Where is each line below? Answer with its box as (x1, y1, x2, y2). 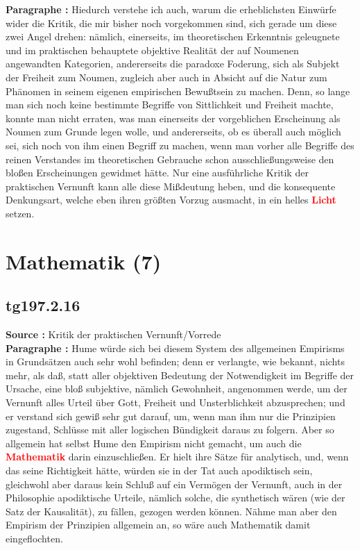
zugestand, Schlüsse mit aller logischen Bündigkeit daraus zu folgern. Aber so (6, 422, 334, 437)
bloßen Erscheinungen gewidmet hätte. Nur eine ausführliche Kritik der (6, 165, 309, 180)
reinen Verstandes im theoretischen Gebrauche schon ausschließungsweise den (6, 151, 334, 166)
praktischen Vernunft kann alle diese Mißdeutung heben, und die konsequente (6, 178, 336, 193)
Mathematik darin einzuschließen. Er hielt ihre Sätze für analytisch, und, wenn (6, 449, 349, 464)
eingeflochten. (6, 531, 63, 545)
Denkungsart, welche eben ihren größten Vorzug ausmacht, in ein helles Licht (6, 192, 336, 207)
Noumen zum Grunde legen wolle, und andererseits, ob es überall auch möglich (6, 124, 341, 139)
